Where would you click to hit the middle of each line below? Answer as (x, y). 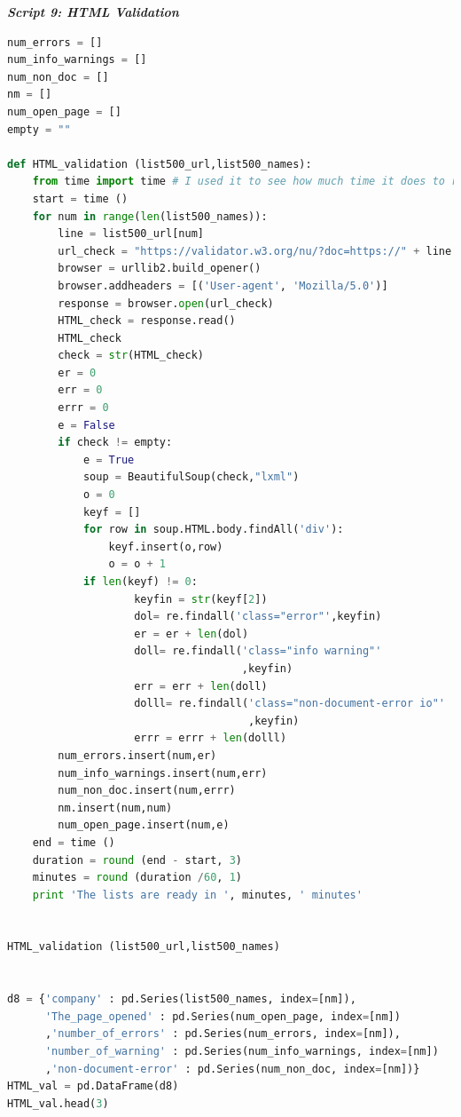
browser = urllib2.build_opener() (160, 269)
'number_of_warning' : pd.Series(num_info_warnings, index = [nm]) (242, 1052)
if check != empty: (115, 443)
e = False (86, 425)
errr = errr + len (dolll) (211, 738)
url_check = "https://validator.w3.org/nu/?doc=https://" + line (255, 251)
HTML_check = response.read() (147, 321)
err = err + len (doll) (201, 686)
